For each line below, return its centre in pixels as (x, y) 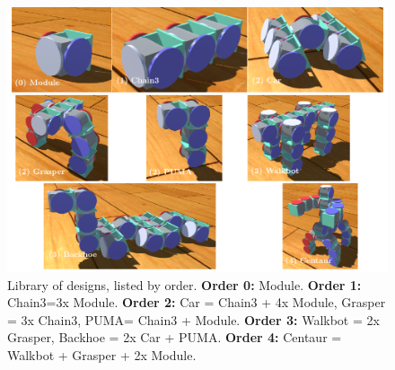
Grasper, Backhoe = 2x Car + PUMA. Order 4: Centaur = (175, 337)
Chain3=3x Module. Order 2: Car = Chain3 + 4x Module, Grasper (197, 302)
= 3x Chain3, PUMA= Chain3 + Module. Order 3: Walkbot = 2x (193, 319)
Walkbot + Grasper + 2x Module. (102, 354)
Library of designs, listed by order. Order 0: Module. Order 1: (184, 284)
